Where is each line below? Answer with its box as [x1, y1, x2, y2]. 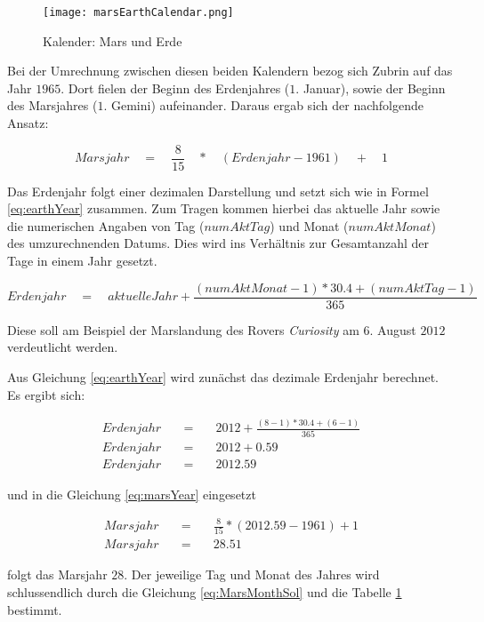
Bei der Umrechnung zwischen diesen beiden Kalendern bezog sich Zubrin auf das [7, 61, 453, 80]
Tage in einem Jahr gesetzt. [7, 251, 157, 270]
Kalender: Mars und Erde [43, 31, 182, 50]
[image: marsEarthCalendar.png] [43, 6, 234, 19]
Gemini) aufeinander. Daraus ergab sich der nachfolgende [110, 96, 424, 115]
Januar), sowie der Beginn [302, 78, 446, 97]
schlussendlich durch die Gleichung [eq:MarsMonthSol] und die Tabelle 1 [7, 582, 402, 601]
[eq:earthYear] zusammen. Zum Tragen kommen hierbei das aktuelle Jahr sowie [7, 199, 440, 218]
